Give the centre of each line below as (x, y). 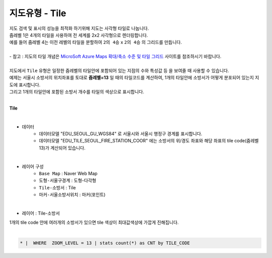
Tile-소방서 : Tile (57, 187)
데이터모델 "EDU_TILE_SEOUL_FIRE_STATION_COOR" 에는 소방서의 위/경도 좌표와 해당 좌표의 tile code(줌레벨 (149, 141)
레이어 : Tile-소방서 (41, 213)
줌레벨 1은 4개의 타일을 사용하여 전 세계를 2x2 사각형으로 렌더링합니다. (79, 35)
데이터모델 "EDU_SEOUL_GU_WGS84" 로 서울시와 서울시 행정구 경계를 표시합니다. (121, 134)
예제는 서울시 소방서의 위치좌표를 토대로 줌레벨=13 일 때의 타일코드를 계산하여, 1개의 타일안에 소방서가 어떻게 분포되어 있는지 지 (134, 78)
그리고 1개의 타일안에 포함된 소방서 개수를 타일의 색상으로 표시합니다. (77, 92)
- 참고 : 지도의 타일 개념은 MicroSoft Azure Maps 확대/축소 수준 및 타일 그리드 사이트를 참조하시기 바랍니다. (115, 57)
